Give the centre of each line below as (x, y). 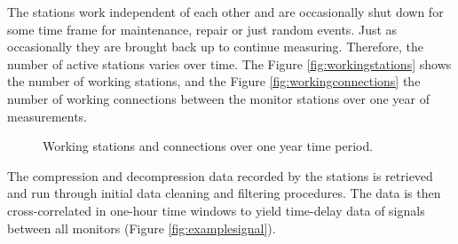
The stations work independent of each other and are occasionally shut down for (225, 12)
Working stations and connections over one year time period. (208, 146)
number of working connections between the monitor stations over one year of (219, 98)
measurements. (47, 116)
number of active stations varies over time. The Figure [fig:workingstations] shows (229, 63)
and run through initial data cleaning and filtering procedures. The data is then (224, 193)
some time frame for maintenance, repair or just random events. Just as (202, 29)
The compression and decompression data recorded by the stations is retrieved (220, 175)
